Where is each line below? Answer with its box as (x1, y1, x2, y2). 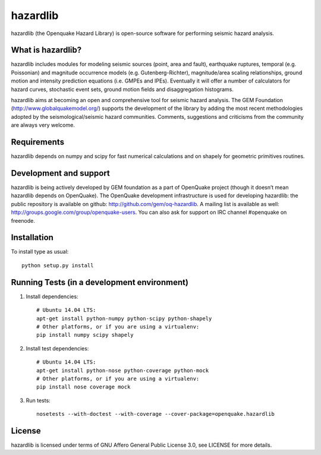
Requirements (11, 137, 65, 147)
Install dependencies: (26, 293, 78, 300)
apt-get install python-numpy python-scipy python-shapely (36, 315, 212, 322)
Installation (11, 232, 53, 243)
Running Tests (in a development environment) (11, 277, 188, 287)
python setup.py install (21, 262, 94, 268)
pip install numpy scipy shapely (36, 331, 134, 339)
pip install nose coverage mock (36, 384, 131, 390)
